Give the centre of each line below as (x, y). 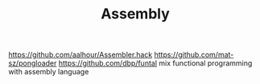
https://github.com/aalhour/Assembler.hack (80, 55)
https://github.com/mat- (194, 55)
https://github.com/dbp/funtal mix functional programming (155, 63)
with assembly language (49, 72)
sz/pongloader (33, 63)
